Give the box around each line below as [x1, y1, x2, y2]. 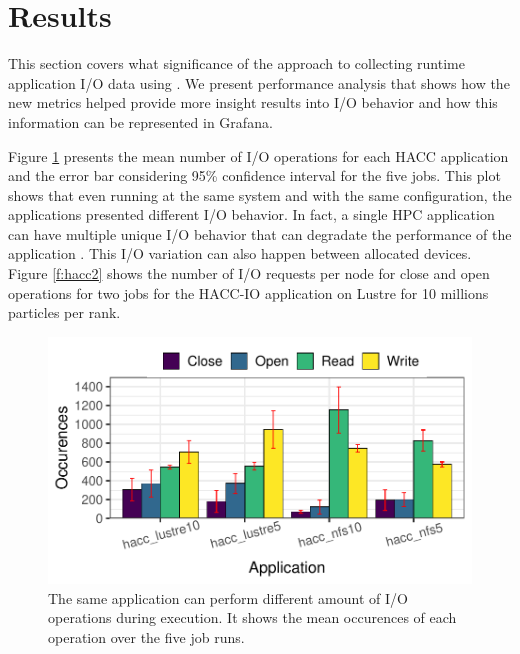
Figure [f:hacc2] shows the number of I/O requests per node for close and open [8, 263, 490, 284]
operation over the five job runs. [48, 626, 245, 647]
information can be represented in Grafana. [8, 111, 273, 132]
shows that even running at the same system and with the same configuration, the [8, 184, 512, 205]
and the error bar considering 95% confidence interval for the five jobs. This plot [8, 165, 501, 186]
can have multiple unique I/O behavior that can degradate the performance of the [8, 223, 512, 244]
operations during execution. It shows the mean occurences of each [48, 607, 457, 628]
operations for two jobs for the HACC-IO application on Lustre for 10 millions [8, 282, 489, 303]
